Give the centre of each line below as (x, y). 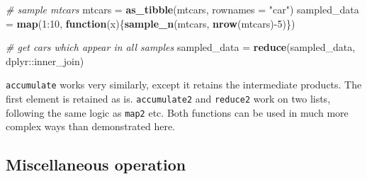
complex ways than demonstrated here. (90, 126)
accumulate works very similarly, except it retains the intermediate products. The (184, 85)
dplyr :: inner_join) (45, 60)
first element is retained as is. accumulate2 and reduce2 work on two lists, (168, 99)
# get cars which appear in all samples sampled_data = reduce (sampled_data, (181, 47)
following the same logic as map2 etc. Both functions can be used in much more (177, 112)
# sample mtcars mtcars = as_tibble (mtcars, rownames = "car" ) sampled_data (182, 9)
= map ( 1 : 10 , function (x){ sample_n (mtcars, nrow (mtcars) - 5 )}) (151, 23)
